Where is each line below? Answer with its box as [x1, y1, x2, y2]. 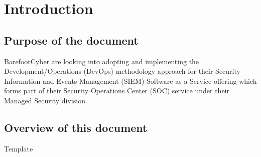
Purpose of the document [4, 32, 139, 48]
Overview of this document [4, 119, 148, 135]
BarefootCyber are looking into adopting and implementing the [4, 56, 199, 66]
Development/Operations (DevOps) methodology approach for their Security [4, 66, 240, 76]
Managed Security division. [4, 95, 87, 105]
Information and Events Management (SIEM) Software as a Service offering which [4, 75, 257, 86]
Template [4, 143, 33, 153]
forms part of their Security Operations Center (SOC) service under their [4, 85, 229, 96]
